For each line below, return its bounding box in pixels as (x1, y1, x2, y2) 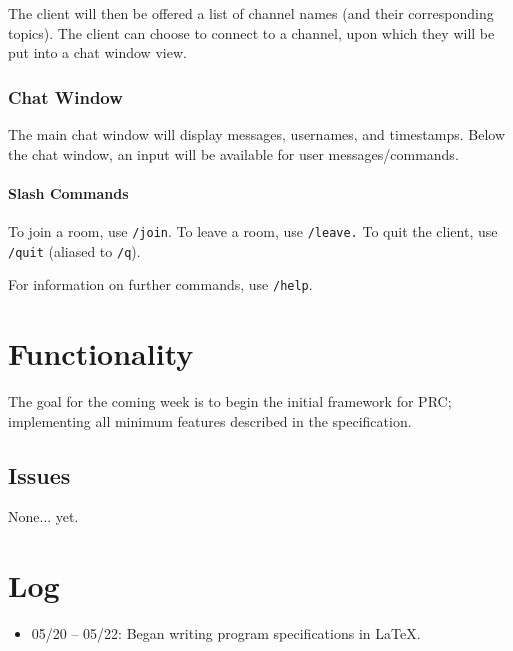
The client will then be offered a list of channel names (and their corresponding (8, 3, 494, 23)
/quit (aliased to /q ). (8, 240, 141, 261)
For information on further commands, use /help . (8, 274, 313, 295)
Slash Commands (8, 182, 129, 203)
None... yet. (8, 506, 79, 527)
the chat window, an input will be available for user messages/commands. (8, 143, 459, 164)
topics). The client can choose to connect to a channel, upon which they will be (8, 22, 495, 43)
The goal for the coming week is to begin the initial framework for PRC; (8, 391, 452, 412)
